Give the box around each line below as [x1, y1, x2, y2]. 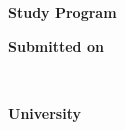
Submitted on [8, 35, 104, 56]
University [8, 102, 81, 123]
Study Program [8, 2, 117, 22]
